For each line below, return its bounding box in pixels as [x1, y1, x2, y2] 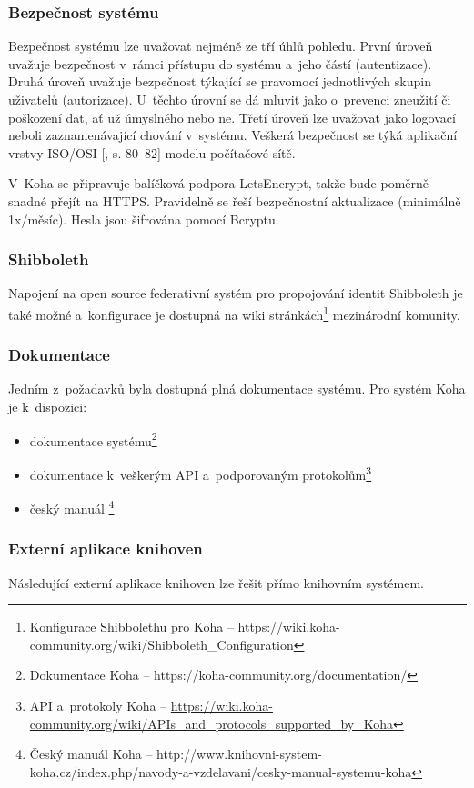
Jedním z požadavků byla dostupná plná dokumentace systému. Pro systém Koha [8, 379, 466, 398]
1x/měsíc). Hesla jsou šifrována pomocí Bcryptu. [8, 209, 279, 228]
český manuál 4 [29, 496, 115, 517]
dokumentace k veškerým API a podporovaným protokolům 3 [29, 462, 372, 484]
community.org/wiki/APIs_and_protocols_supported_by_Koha [29, 713, 394, 733]
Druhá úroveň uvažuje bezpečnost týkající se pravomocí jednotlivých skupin [8, 72, 431, 91]
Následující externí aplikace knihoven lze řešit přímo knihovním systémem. [8, 573, 424, 592]
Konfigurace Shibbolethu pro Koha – [29, 617, 234, 636]
